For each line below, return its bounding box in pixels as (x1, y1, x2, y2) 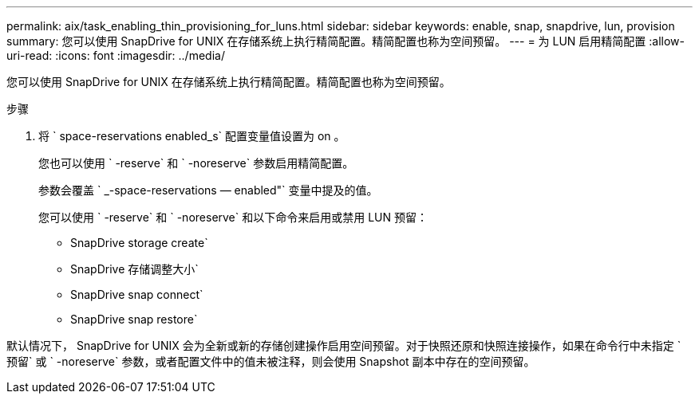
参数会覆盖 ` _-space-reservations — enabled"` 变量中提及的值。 (38, 183, 378, 197)
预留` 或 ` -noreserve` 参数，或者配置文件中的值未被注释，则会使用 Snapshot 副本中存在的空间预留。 (6, 355, 535, 368)
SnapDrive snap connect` (70, 288, 203, 301)
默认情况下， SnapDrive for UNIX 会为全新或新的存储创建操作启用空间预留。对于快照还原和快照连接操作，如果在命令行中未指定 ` (6, 339, 681, 352)
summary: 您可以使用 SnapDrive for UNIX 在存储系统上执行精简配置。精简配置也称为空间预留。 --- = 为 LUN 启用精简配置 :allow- (6, 34, 685, 48)
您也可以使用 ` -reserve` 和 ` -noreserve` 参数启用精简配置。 (38, 156, 354, 170)
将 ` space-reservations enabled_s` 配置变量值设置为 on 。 (38, 129, 346, 143)
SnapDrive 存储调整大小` (70, 262, 199, 276)
